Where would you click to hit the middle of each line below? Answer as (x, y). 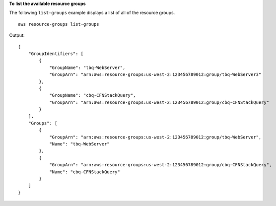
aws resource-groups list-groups (59, 24)
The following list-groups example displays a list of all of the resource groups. (92, 13)
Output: (17, 35)
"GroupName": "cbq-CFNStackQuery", (93, 95)
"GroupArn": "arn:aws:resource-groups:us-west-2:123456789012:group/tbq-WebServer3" (155, 75)
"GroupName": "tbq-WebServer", (87, 68)
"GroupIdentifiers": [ (56, 54)
